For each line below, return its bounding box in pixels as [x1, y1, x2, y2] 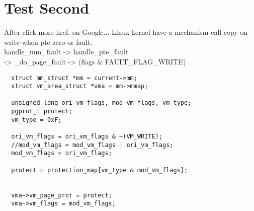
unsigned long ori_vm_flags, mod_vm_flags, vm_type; [11, 99, 192, 107]
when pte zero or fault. [22, 36, 93, 47]
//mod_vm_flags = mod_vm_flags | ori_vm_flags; [11, 141, 174, 149]
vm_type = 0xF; [11, 116, 62, 123]
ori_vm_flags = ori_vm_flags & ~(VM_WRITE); [11, 133, 162, 140]
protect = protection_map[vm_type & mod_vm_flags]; [11, 166, 188, 174]
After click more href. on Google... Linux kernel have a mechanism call [4, 27, 222, 37]
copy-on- [223, 27, 250, 37]
